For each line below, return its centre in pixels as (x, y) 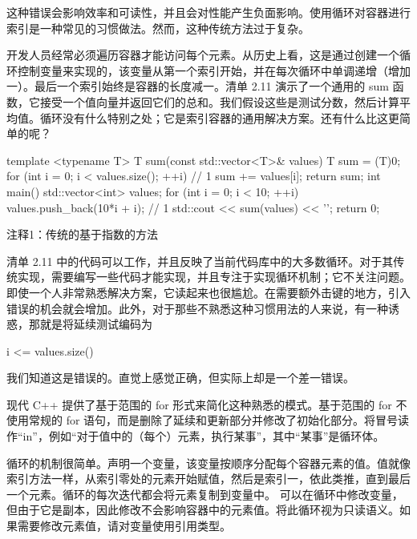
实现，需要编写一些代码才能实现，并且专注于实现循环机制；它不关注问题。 (214, 277)
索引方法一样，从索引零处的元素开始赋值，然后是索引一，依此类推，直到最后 (208, 479)
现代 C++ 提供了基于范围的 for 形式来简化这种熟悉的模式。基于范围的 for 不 (207, 404)
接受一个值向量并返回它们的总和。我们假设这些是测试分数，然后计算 (219, 101)
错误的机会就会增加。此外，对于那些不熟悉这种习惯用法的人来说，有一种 (197, 308)
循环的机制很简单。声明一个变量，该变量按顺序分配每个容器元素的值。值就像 (208, 463)
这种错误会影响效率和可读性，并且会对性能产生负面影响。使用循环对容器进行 (208, 12)
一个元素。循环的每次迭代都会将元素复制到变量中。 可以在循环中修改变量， (205, 494)
